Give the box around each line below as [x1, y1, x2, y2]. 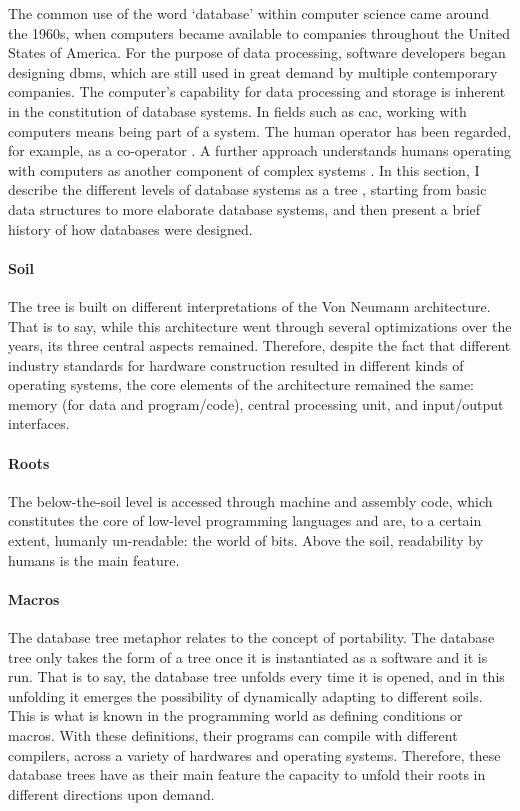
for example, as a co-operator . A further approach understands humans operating [8, 140, 512, 161]
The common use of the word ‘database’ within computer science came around [8, 3, 489, 23]
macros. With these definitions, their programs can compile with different [8, 725, 458, 746]
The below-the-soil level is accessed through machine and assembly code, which [8, 490, 493, 511]
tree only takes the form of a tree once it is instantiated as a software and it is [8, 646, 488, 667]
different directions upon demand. [8, 783, 215, 804]
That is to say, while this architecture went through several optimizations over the [8, 315, 512, 336]
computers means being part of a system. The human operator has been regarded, [8, 120, 512, 141]
